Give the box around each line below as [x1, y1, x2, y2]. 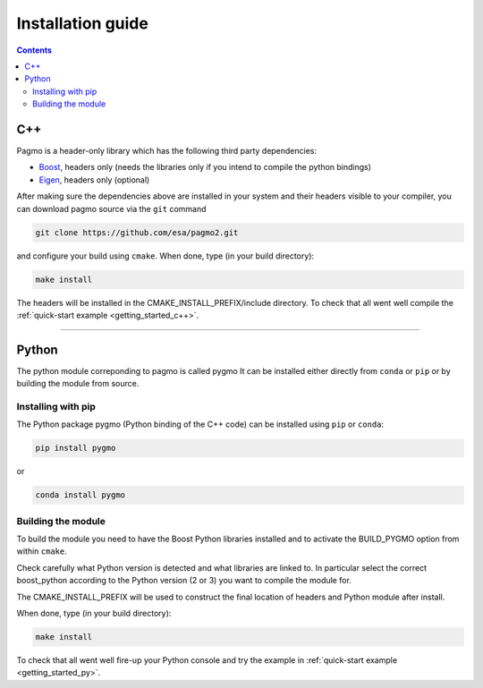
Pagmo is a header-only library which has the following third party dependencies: [16, 146, 318, 157]
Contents [16, 45, 53, 55]
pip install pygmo [35, 443, 116, 454]
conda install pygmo [35, 490, 125, 500]
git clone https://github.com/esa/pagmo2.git [35, 227, 239, 237]
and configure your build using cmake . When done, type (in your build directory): [16, 251, 315, 261]
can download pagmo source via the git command [16, 203, 207, 214]
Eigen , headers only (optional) [38, 174, 150, 185]
